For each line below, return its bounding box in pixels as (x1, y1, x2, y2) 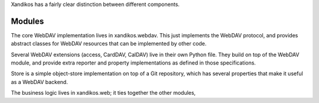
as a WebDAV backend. (11, 78, 68, 85)
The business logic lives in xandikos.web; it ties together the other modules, (11, 89, 196, 96)
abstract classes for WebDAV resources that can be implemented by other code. (11, 40, 207, 47)
